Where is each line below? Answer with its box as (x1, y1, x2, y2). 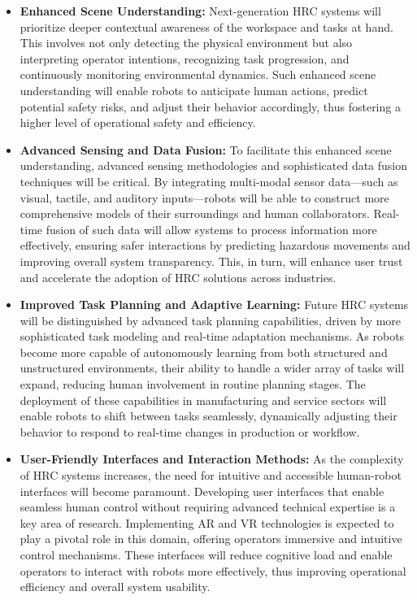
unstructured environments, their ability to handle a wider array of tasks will (20, 359, 405, 376)
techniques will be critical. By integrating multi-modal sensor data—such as (20, 172, 398, 189)
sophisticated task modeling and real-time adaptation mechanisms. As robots (20, 328, 405, 345)
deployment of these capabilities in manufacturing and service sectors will (20, 391, 387, 408)
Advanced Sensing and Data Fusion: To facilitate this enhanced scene (20, 141, 392, 158)
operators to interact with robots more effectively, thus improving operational (20, 562, 406, 579)
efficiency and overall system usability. (20, 578, 211, 595)
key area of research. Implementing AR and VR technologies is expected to (20, 514, 394, 531)
